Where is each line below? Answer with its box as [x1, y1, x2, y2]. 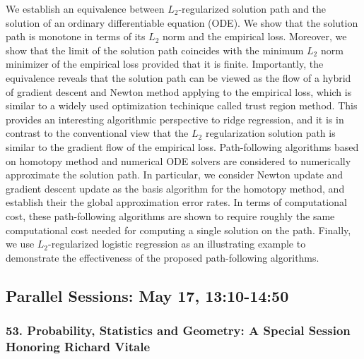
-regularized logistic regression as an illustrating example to [48, 236, 306, 251]
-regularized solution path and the [178, 1, 327, 16]
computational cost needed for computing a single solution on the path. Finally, [6, 222, 351, 237]
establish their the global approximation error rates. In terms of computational [6, 195, 347, 209]
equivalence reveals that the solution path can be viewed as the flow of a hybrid [6, 70, 351, 85]
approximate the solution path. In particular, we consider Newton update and [6, 167, 344, 182]
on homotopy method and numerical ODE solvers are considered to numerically [6, 153, 351, 168]
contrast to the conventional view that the [6, 126, 189, 140]
